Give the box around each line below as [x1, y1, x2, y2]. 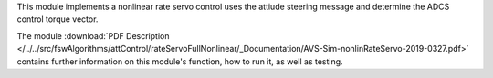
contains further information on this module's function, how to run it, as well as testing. [16, 55, 343, 67]
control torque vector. [16, 14, 99, 24]
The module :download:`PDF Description [16, 30, 170, 41]
